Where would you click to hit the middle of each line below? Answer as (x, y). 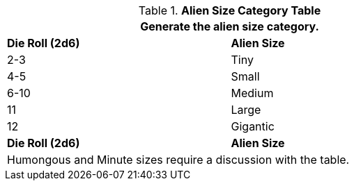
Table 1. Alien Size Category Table (230, 10)
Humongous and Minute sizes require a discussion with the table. (178, 160)
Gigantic (253, 126)
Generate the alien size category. (230, 26)
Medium (252, 93)
